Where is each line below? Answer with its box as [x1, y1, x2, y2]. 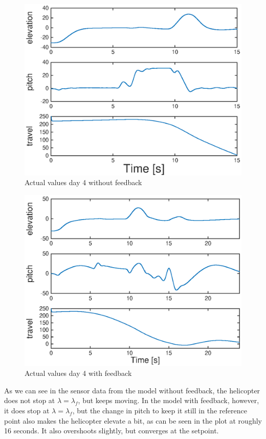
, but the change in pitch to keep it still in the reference [72, 405, 247, 416]
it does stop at [4, 405, 50, 416]
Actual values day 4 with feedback [25, 368, 132, 378]
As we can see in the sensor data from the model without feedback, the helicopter [4, 385, 260, 395]
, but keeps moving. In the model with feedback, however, [78, 395, 259, 406]
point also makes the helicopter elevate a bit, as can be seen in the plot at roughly [4, 415, 262, 426]
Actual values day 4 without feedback [25, 177, 142, 188]
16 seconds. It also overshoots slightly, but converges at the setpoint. [4, 425, 219, 436]
